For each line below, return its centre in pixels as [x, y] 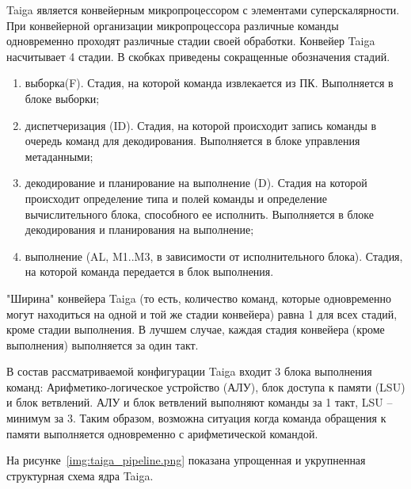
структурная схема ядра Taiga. [80, 475]
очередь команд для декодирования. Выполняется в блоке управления [192, 141]
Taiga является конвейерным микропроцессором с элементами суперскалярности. [203, 10]
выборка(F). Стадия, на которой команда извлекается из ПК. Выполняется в [209, 83]
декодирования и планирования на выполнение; [139, 229]
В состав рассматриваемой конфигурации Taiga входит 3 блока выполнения [189, 371]
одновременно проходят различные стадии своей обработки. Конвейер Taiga [191, 41]
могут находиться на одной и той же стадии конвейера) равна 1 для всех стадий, [202, 313]
